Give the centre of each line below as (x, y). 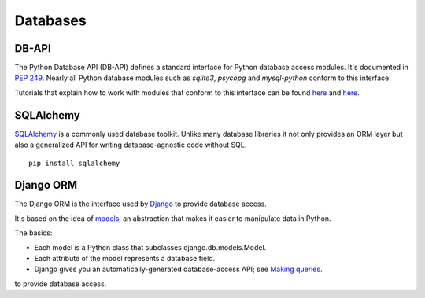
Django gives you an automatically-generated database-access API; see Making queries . (178, 269)
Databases (50, 20)
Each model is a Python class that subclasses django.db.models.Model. (150, 247)
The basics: (33, 233)
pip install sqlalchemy (74, 163)
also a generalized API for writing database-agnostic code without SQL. (131, 145)
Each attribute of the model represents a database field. (125, 258)
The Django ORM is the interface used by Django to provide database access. (140, 204)
